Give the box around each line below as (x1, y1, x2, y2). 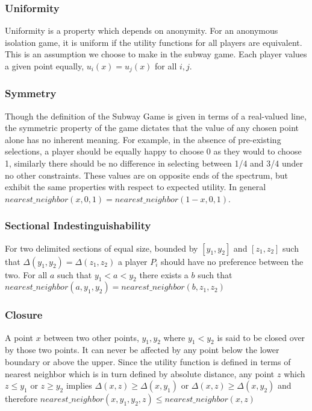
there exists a (139, 268, 189, 281)
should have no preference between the (161, 255, 304, 267)
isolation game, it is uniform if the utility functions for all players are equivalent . (5, 36, 302, 48)
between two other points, (43, 331, 139, 343)
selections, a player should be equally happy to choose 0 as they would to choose (5, 145, 302, 158)
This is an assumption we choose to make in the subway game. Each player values (5, 48, 307, 60)
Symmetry (5, 86, 57, 101)
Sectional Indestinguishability (5, 218, 151, 233)
